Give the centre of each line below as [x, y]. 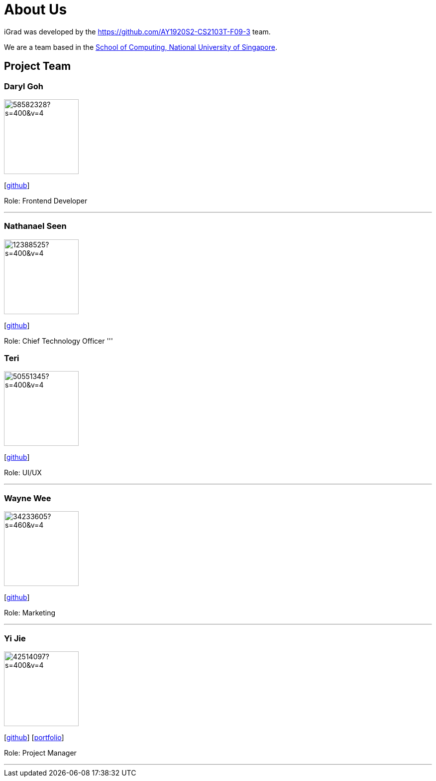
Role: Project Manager [40, 753]
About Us [36, 9]
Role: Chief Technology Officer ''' [58, 341]
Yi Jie [15, 638]
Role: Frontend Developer [46, 200]
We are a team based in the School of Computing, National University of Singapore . [141, 47]
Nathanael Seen [35, 226]
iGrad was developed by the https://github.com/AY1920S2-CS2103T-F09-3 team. [137, 31]
